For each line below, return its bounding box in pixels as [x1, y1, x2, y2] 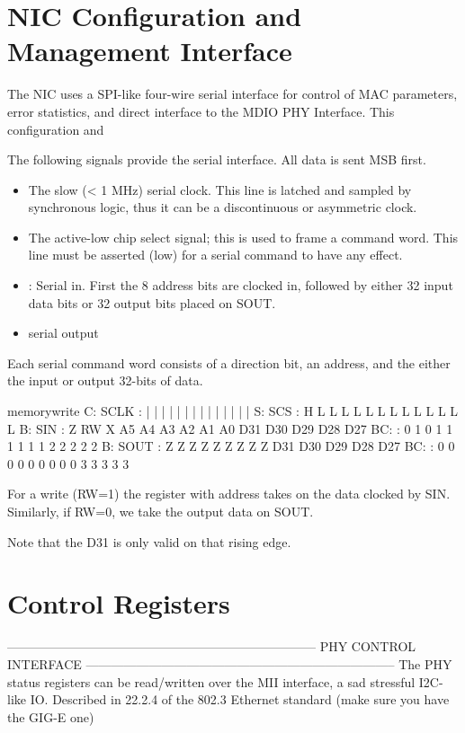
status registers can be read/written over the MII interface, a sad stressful [7, 672, 416, 691]
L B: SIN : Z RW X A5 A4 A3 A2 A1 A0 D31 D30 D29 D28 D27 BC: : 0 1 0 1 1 [7, 419, 453, 437]
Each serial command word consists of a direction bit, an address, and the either [7, 353, 451, 372]
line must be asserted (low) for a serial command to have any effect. [28, 245, 403, 264]
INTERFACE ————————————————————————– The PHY [7, 654, 452, 673]
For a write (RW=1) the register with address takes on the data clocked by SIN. [7, 484, 451, 503]
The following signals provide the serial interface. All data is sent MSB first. [7, 150, 426, 169]
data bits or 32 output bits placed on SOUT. [28, 293, 276, 312]
